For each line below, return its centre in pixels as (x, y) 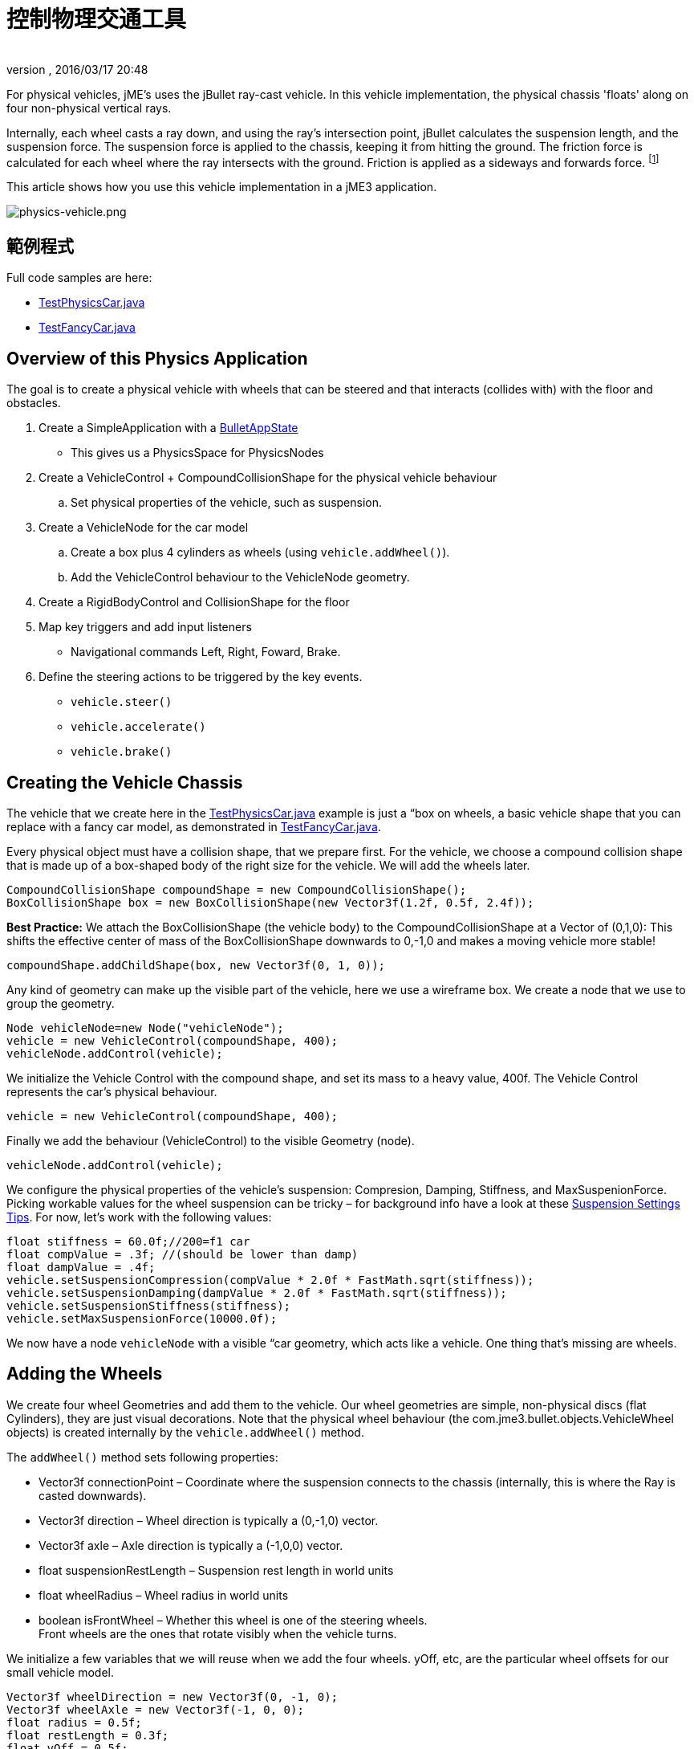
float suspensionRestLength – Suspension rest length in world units (216, 1570)
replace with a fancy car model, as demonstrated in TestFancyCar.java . (194, 826)
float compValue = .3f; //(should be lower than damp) (183, 1254)
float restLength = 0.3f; (88, 1735)
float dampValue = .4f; (81, 1267)
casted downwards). (93, 1495)
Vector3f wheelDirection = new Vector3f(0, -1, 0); (172, 1696)
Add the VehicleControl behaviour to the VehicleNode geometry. (240, 577)
